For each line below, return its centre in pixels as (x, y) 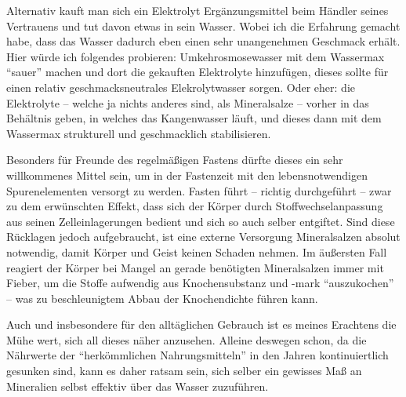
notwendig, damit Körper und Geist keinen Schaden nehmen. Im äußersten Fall (197, 251)
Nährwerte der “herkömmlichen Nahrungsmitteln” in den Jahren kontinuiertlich (198, 355)
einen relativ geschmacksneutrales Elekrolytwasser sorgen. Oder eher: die (181, 87)
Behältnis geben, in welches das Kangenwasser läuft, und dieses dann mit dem (194, 118)
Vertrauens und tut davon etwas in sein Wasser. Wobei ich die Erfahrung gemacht (203, 25)
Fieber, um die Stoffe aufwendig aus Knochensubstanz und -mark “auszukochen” (200, 283)
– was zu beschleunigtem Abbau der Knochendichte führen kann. (162, 298)
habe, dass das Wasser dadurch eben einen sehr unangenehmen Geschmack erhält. (203, 41)
